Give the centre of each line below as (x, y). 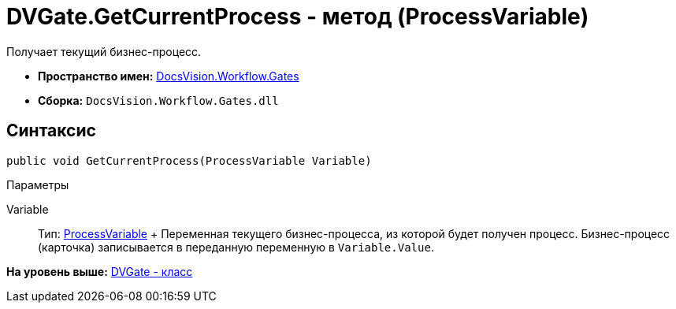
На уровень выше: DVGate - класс (100, 271)
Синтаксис (51, 131)
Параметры (38, 184)
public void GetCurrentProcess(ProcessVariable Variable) (189, 160)
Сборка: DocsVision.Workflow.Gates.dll (158, 100)
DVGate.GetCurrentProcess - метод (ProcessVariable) (298, 17)
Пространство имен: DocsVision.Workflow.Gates (169, 76)
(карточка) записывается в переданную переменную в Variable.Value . (236, 247)
